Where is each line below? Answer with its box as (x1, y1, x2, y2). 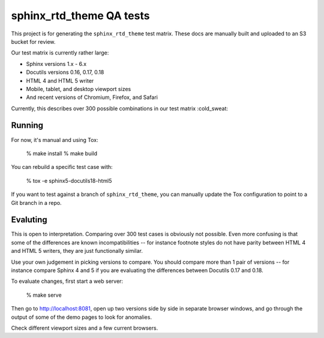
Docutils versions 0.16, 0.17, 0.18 (26, 69, 104, 76)
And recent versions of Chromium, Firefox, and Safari (26, 93, 158, 101)
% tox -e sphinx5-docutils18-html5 (26, 177, 112, 184)
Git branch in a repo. (11, 199, 62, 206)
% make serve (26, 291, 62, 298)
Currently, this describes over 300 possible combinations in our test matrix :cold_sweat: (11, 105, 228, 112)
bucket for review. (11, 38, 56, 45)
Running (11, 120, 44, 131)
